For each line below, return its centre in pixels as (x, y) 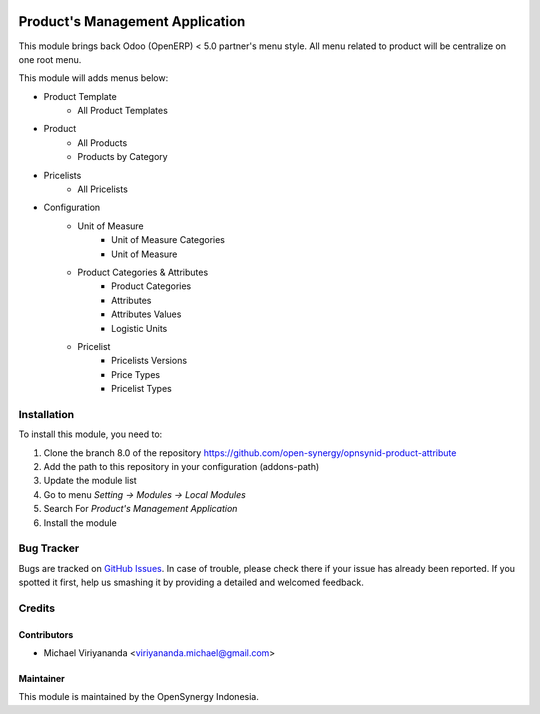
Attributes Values (146, 314)
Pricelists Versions (149, 361)
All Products (102, 142)
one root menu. (50, 59)
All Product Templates (123, 111)
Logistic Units (139, 328)
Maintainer (41, 679)
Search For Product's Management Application (140, 509)
